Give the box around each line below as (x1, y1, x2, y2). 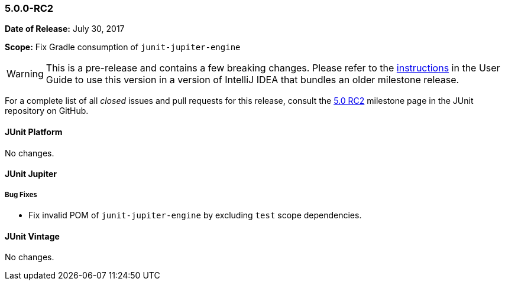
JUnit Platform (5, 126, 63, 137)
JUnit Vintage (5, 231, 60, 241)
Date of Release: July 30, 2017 (5, 24, 125, 34)
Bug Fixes (5, 190, 37, 199)
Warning (7, 68, 44, 80)
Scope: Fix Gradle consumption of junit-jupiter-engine (5, 42, 241, 53)
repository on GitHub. (5, 106, 89, 116)
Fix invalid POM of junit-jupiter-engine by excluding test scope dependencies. (28, 209, 362, 220)
